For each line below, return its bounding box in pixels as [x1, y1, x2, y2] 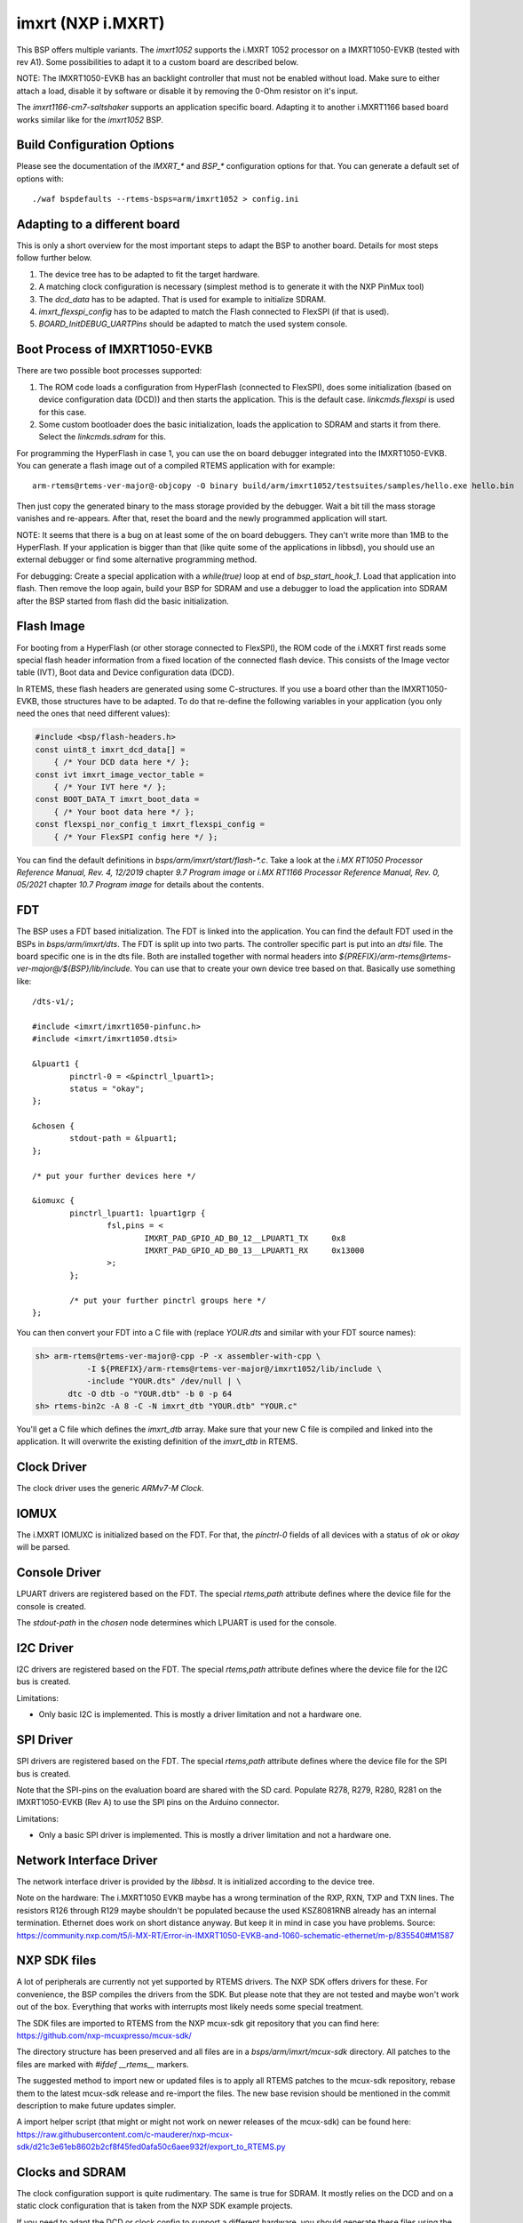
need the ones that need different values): [16, 708, 170, 719]
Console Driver [16, 1565, 102, 1580]
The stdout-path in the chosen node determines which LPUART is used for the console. [16, 1617, 337, 1628]
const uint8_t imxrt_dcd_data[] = [35, 744, 186, 755]
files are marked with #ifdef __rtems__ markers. [16, 2058, 190, 2069]
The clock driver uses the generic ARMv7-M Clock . [16, 1483, 204, 1494]
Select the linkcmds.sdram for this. [38, 431, 166, 442]
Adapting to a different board [16, 217, 180, 231]
